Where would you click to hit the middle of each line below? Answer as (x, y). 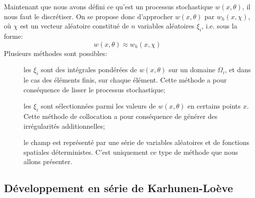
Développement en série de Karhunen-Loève (119, 188)
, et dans (238, 70)
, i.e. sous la (219, 26)
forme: (13, 36)
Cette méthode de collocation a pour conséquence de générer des (121, 116)
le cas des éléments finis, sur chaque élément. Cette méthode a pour (125, 79)
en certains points (214, 106)
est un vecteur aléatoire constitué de (74, 26)
